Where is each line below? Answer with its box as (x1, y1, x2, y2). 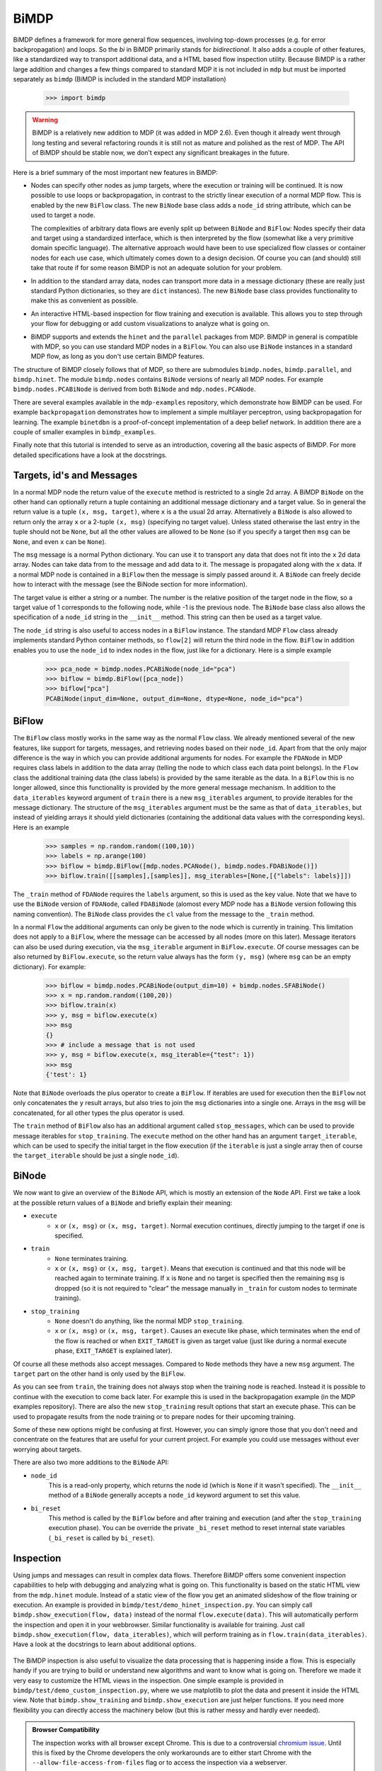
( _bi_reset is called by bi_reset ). (48, 1534, 155, 1542)
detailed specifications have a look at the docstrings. (13, 451, 168, 459)
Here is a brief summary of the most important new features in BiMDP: (13, 168, 219, 176)
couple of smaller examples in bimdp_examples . (13, 428, 156, 436)
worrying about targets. (13, 1445, 82, 1454)
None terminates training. (54, 1254, 129, 1262)
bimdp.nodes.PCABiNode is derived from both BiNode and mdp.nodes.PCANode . (13, 385, 256, 393)
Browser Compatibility (32, 1726, 100, 1734)
